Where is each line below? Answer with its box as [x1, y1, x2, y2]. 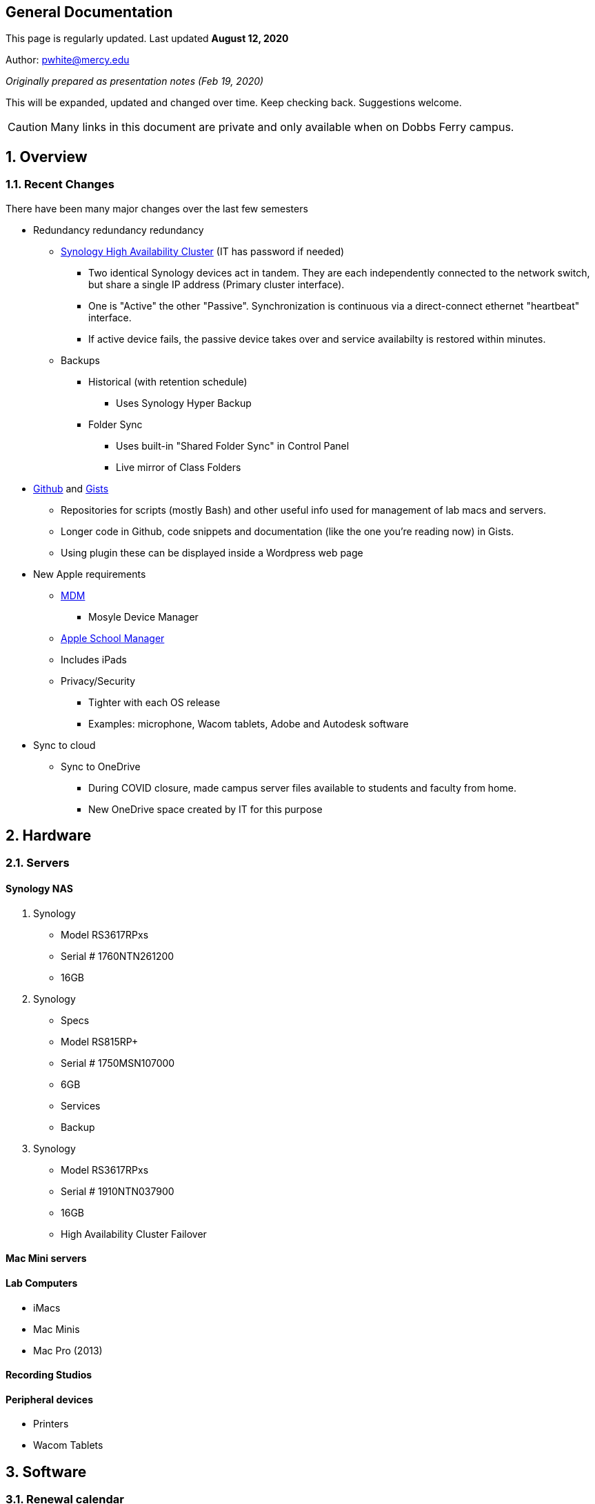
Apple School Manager [61, 632, 165, 644]
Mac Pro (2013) [33, 1344, 103, 1356]
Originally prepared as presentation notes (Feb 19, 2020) [6, 75, 264, 88]
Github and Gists [33, 482, 109, 494]
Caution [8, 120, 48, 134]
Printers [33, 1418, 69, 1430]
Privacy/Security [61, 674, 136, 687]
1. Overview [6, 148, 88, 166]
